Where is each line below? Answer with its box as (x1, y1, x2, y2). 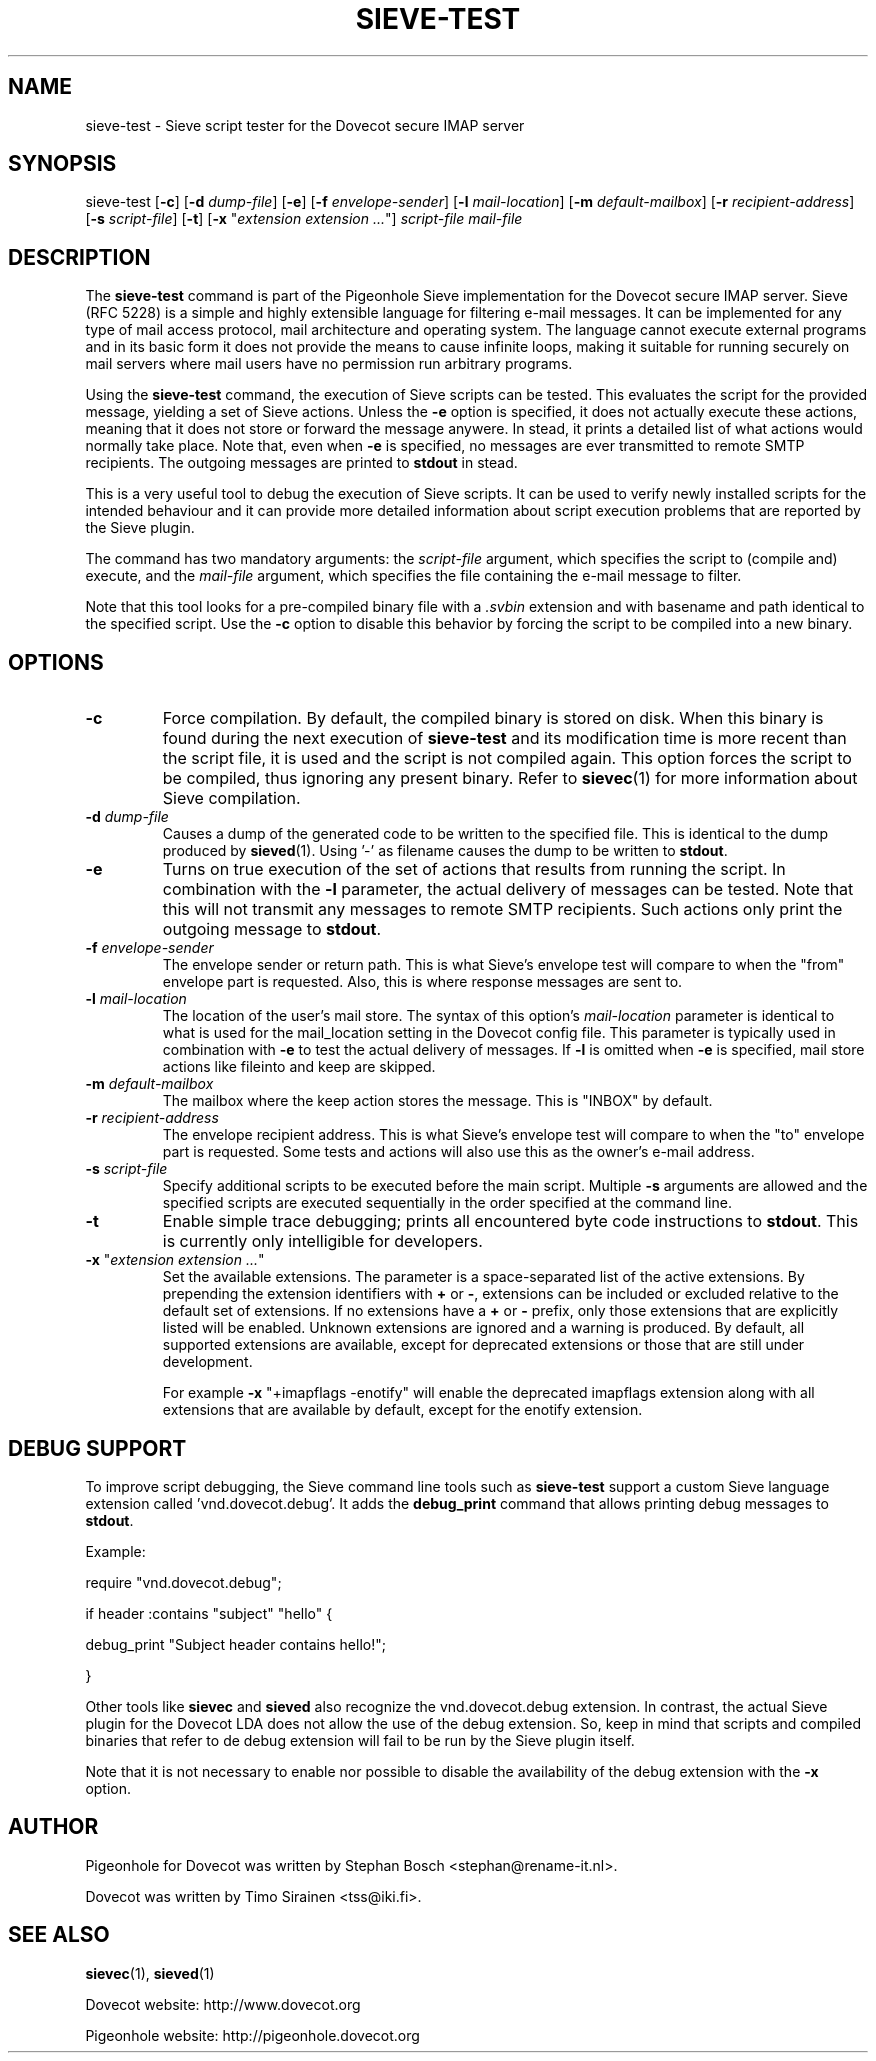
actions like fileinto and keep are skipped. (162, 1058, 436, 1076)
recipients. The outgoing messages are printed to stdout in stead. (85, 454, 518, 472)
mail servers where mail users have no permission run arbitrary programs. (85, 355, 573, 373)
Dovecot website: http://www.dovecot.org (85, 1995, 361, 2013)
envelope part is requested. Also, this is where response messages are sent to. (162, 973, 683, 991)
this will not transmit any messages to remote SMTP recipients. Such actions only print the (162, 899, 843, 920)
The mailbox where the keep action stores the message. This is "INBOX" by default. (162, 1092, 713, 1110)
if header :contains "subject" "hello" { (85, 1604, 333, 1622)
